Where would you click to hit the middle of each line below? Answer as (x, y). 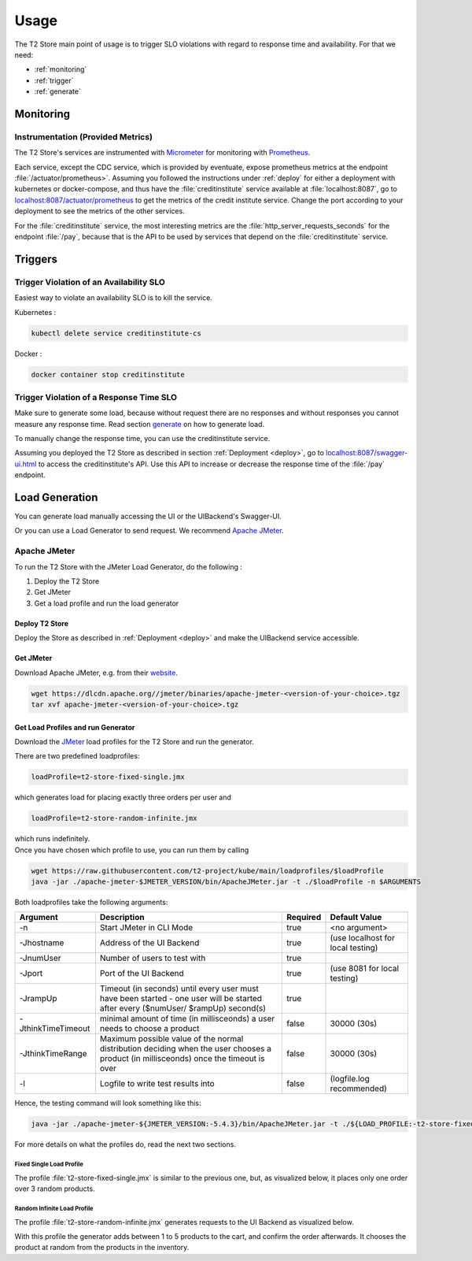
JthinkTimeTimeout (55, 1029)
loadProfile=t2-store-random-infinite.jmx (114, 818)
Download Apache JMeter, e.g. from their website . (96, 673)
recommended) (358, 1089)
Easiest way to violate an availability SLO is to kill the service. (113, 298)
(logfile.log (350, 1079)
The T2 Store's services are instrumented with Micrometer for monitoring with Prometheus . (162, 153)
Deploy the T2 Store (67, 581)
